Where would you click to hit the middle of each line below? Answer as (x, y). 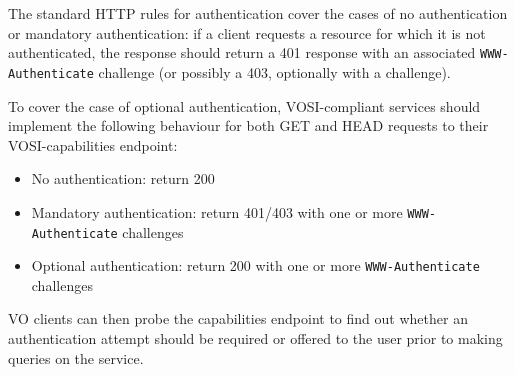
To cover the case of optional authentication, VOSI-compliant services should (244, 105)
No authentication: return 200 (123, 178)
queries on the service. (76, 357)
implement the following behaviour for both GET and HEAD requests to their (248, 125)
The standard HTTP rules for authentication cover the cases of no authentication (258, 13)
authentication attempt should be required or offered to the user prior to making (255, 338)
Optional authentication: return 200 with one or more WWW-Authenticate (255, 265)
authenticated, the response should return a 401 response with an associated (242, 52)
